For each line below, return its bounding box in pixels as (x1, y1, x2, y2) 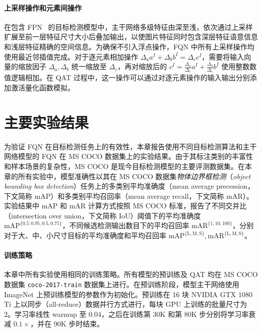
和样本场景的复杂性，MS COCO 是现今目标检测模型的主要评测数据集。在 (4, 160, 245, 171)
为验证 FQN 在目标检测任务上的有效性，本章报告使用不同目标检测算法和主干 (4, 141, 257, 151)
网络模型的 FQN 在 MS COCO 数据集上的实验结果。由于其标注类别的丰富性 (4, 151, 253, 161)
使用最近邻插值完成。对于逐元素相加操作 (4, 51, 138, 62)
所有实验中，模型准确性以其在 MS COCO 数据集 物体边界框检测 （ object (18, 171, 251, 181)
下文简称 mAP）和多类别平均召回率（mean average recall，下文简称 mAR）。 (4, 190, 253, 201)
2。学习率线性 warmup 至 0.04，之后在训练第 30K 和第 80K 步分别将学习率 (4, 308, 249, 319)
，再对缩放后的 (117, 61, 167, 72)
